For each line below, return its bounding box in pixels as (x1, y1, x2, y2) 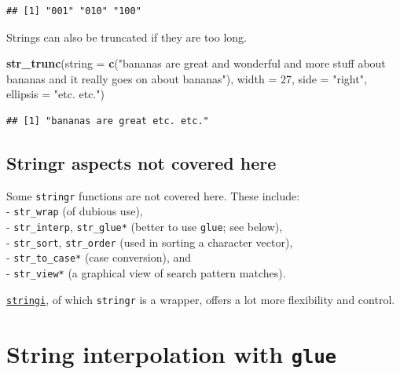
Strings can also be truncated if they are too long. (6, 28, 247, 45)
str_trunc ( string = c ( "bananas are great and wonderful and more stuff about (6, 55, 386, 71)
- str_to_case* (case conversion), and (6, 249, 192, 266)
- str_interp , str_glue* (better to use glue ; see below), (6, 218, 283, 235)
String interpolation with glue (6, 337, 337, 369)
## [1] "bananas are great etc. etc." (6, 115, 209, 126)
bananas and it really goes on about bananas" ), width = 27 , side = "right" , (6, 70, 367, 86)
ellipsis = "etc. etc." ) (6, 86, 105, 102)
